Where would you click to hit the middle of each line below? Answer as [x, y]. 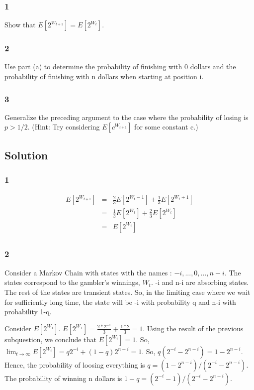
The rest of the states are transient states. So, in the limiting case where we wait [127, 292]
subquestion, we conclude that [50, 339]
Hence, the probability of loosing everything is [75, 364]
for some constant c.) [166, 127]
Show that [20, 25]
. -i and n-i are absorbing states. [200, 282]
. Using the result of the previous [193, 328]
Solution [26, 155]
